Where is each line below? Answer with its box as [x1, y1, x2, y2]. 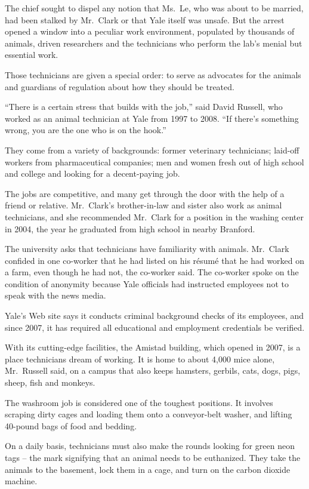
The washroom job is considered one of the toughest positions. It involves [5, 396, 273, 408]
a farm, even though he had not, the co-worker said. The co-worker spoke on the [5, 266, 299, 278]
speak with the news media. [5, 289, 106, 302]
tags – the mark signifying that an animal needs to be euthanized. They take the [5, 451, 301, 463]
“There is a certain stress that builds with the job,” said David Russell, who [5, 100, 283, 113]
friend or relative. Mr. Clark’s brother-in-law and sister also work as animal [5, 199, 282, 211]
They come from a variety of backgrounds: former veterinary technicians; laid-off [5, 143, 299, 156]
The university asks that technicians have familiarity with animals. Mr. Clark [5, 242, 289, 255]
